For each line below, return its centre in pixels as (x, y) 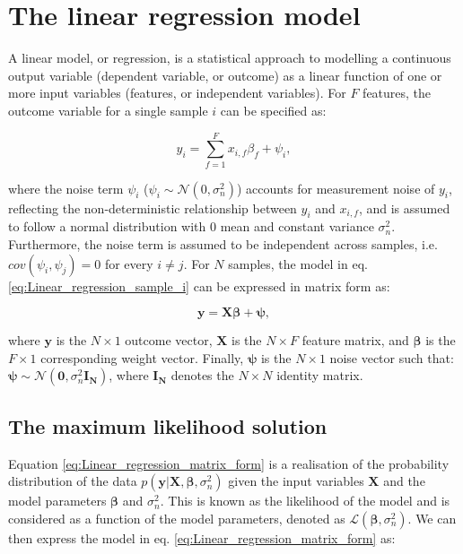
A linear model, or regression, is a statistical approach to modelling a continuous (230, 58)
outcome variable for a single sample (108, 110)
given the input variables (296, 481)
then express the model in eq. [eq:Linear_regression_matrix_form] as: (202, 537)
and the (404, 481)
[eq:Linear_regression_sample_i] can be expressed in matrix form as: (199, 286)
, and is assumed (404, 208)
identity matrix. (320, 375)
